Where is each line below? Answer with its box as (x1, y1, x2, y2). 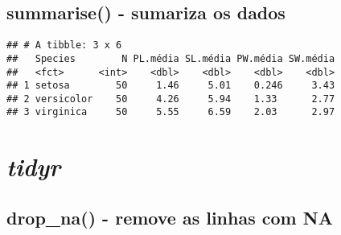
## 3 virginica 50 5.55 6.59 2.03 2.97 (6, 106, 335, 118)
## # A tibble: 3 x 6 (6, 39, 122, 52)
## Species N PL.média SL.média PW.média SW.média (6, 52, 335, 64)
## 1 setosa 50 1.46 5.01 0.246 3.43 (6, 80, 335, 92)
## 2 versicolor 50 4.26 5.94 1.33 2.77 (6, 93, 335, 105)
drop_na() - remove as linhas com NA (6, 204, 333, 229)
